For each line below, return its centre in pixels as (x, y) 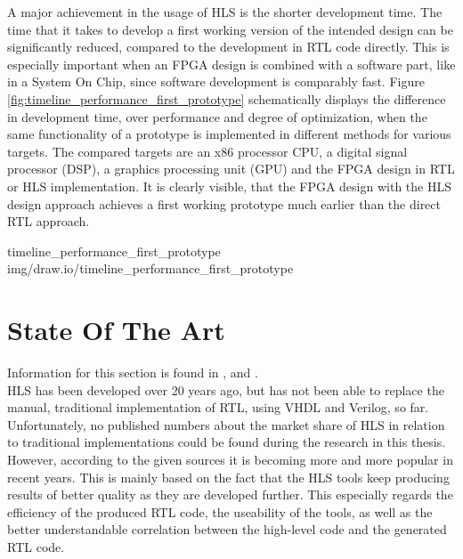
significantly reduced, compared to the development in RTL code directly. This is (228, 47)
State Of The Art (116, 330)
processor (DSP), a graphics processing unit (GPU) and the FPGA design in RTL (231, 169)
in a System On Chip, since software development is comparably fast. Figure (216, 81)
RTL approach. (49, 221)
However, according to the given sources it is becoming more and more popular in (230, 459)
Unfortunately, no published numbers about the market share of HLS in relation (226, 424)
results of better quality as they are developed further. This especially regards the (230, 494)
